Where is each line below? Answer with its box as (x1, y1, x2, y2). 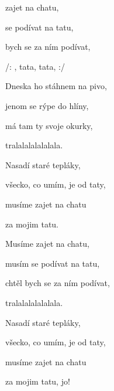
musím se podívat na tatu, (5, 257, 100, 269)
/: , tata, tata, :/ (5, 60, 65, 72)
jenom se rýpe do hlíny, (5, 99, 89, 111)
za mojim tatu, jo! (5, 375, 70, 387)
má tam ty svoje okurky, (5, 119, 93, 131)
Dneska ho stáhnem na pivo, (5, 80, 107, 92)
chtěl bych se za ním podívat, (5, 277, 110, 289)
